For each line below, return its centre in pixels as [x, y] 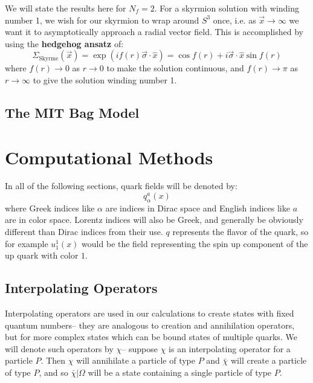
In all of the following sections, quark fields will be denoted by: [121, 186]
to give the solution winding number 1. [105, 79]
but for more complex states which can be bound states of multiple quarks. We [151, 337]
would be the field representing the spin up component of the [195, 243]
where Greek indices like [50, 208]
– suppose [140, 348]
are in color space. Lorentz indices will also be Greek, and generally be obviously [154, 220]
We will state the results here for [66, 8]
